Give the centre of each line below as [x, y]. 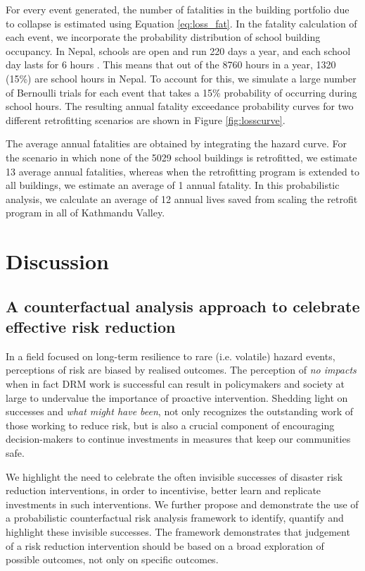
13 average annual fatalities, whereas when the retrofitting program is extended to [182, 171]
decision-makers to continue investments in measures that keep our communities [178, 439]
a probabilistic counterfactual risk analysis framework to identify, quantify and [175, 518]
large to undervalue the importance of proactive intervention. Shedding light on [177, 397]
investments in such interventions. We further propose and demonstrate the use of [182, 504]
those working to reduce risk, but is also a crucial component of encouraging [170, 425]
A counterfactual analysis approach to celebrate [183, 306]
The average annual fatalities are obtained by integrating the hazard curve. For [177, 143]
